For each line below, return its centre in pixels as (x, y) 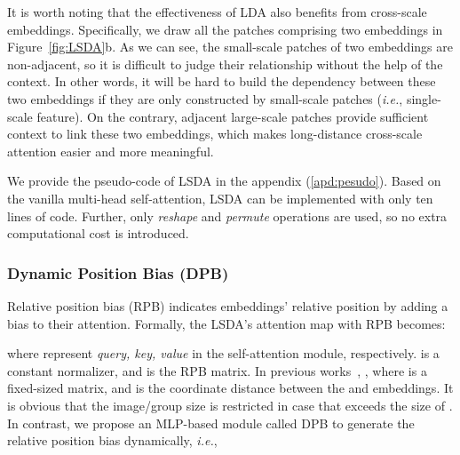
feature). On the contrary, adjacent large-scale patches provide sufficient (233, 116)
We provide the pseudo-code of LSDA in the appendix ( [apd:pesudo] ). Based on (224, 181)
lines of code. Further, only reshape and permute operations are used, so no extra (227, 216)
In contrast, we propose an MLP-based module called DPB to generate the (211, 423)
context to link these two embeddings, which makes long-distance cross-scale (215, 134)
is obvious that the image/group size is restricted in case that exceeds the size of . (230, 405)
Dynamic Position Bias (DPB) (118, 272)
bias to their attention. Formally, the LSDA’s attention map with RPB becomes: (226, 323)
